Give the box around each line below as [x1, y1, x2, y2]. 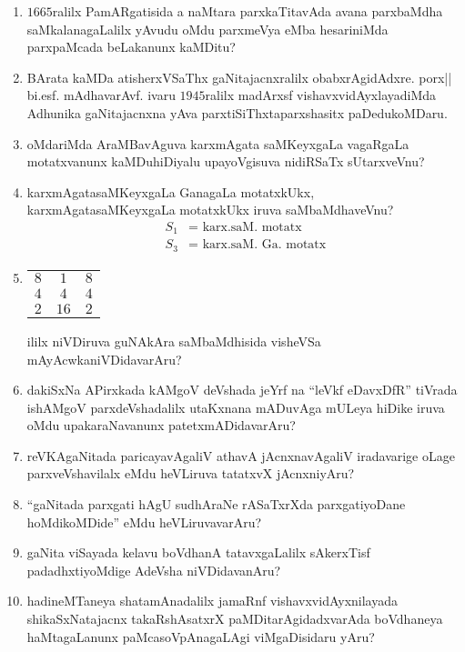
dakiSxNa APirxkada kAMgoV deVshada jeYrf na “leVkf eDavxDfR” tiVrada [26, 380, 458, 399]
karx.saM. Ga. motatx [202, 238, 327, 252]
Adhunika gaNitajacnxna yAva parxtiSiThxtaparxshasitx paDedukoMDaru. [26, 103, 448, 122]
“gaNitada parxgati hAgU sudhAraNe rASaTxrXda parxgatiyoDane [26, 495, 406, 514]
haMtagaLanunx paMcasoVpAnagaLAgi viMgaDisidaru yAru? [26, 627, 375, 646]
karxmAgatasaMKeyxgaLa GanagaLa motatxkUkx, [26, 182, 315, 201]
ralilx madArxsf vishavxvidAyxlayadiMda [205, 85, 437, 105]
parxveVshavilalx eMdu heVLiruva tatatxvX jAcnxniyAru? [26, 464, 355, 483]
